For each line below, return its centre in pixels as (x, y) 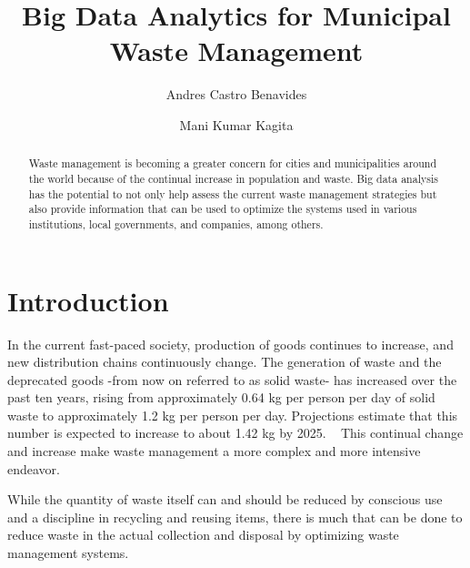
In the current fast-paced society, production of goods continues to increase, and (230, 344)
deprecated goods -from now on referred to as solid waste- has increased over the (232, 379)
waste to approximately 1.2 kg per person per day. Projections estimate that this (233, 415)
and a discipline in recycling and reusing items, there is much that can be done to (235, 517)
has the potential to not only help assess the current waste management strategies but (233, 193)
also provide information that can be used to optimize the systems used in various (223, 209)
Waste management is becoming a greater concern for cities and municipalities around (233, 163)
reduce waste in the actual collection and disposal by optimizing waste (203, 535)
